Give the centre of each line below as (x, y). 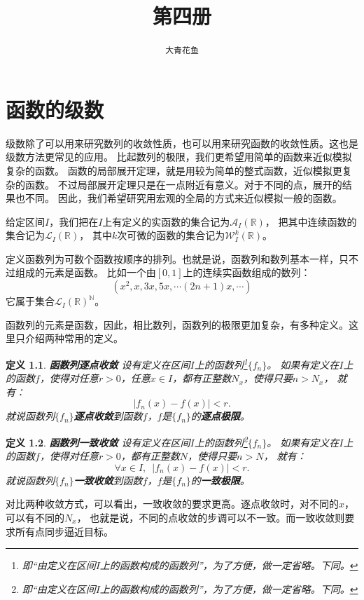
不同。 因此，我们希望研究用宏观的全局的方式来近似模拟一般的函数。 (183, 198)
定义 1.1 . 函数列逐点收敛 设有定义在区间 (98, 364)
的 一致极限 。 (220, 480)
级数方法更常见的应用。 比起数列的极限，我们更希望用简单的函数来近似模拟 (179, 157)
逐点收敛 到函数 (108, 416)
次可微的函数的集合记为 (171, 235)
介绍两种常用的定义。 (74, 338)
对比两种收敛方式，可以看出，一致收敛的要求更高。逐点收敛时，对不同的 (172, 504)
